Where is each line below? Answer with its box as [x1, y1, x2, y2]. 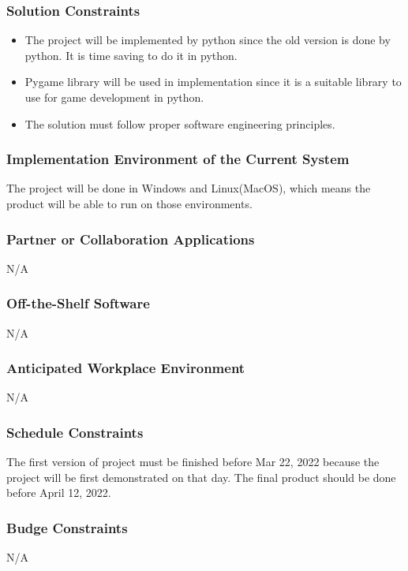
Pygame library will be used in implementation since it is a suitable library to [24, 73, 402, 90]
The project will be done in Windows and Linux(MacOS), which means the [6, 180, 371, 196]
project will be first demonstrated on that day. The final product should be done [6, 468, 396, 485]
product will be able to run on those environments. [6, 196, 253, 211]
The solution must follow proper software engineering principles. [24, 115, 335, 132]
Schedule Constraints [6, 422, 144, 442]
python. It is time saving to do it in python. [24, 47, 238, 63]
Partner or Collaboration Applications [6, 229, 255, 248]
